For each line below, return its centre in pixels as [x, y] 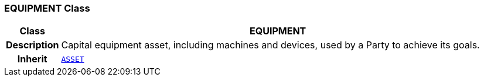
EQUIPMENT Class [47, 8]
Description [33, 45]
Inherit [32, 59]
